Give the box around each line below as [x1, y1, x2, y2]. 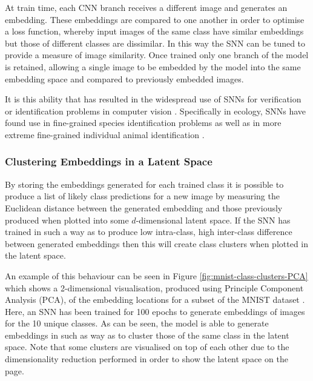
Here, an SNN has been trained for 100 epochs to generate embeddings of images [5, 305, 305, 317]
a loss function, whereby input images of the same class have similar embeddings [5, 25, 304, 38]
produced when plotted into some [5, 213, 129, 226]
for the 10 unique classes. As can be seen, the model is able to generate [5, 317, 269, 330]
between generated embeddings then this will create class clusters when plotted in [5, 237, 309, 250]
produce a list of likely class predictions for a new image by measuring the [5, 190, 280, 202]
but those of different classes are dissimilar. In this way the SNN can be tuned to [5, 36, 306, 49]
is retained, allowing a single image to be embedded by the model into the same [5, 60, 301, 73]
